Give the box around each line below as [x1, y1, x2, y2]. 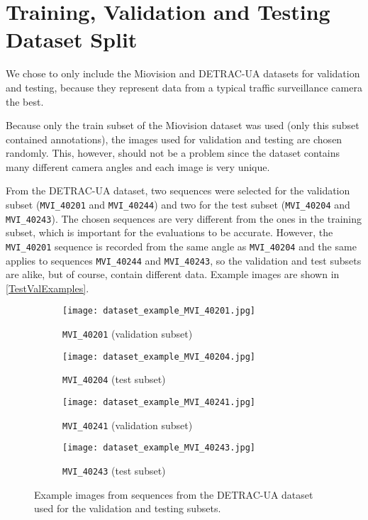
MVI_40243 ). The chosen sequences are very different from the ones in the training [6, 211, 362, 226]
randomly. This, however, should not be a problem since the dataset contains [6, 145, 340, 160]
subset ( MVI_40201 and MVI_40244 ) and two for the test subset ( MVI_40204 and [6, 197, 350, 212]
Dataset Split [6, 25, 138, 54]
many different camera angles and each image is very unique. [6, 159, 270, 174]
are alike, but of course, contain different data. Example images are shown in [6, 267, 340, 282]
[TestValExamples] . [6, 280, 89, 295]
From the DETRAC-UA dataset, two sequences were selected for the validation [6, 183, 350, 198]
